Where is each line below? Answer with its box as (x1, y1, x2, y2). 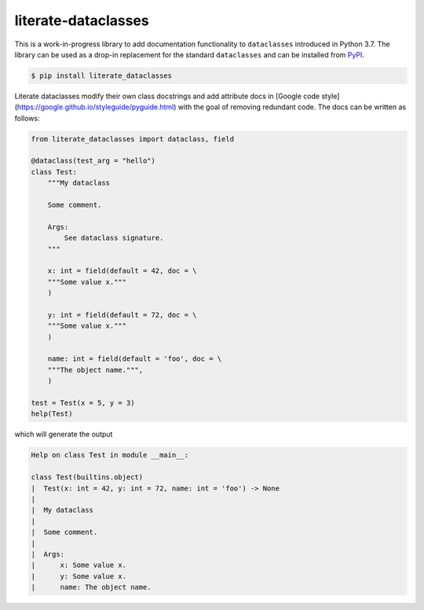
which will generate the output (14, 429, 113, 439)
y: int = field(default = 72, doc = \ (47, 311, 197, 319)
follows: (14, 113, 40, 123)
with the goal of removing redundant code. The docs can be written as (177, 102, 407, 112)
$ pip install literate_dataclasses (31, 71, 173, 80)
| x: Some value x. (31, 560, 127, 570)
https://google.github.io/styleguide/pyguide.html (16, 102, 174, 112)
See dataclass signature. (64, 233, 164, 243)
